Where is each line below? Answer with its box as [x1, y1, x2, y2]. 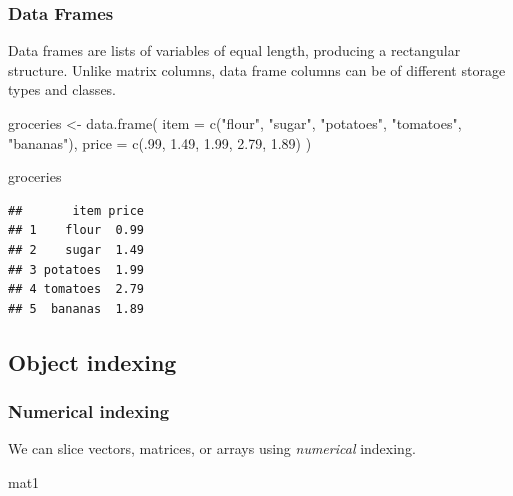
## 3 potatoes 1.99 [8, 262, 145, 277]
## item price [8, 203, 145, 218]
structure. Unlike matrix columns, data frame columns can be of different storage [8, 59, 506, 80]
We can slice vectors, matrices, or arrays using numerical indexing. [8, 438, 416, 459]
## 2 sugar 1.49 [8, 242, 145, 257]
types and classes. [8, 79, 117, 100]
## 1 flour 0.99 [8, 223, 145, 238]
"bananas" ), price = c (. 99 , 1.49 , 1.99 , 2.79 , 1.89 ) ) [8, 132, 312, 153]
